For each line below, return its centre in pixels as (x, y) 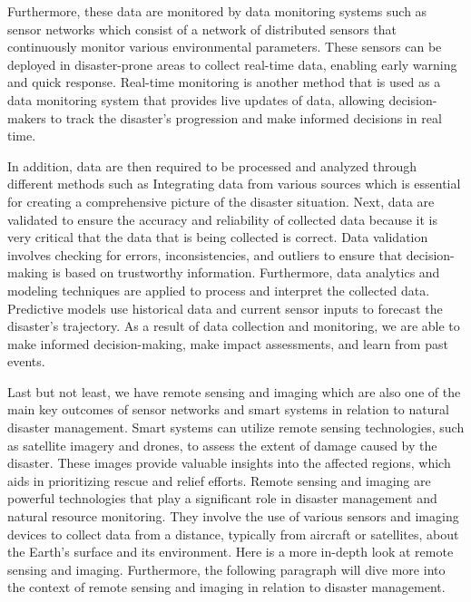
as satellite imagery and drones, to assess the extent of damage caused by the (222, 445)
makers (27, 117)
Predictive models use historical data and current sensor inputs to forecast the (225, 308)
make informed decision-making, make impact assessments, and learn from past (228, 343)
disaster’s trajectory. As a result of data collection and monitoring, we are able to (234, 326)
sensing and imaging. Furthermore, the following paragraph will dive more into (226, 569)
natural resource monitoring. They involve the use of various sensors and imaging (233, 516)
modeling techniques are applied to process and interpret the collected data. (219, 290)
